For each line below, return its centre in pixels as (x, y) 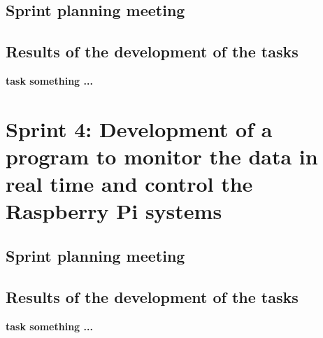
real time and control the (129, 184)
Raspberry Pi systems (114, 211)
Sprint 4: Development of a (139, 128)
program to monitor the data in (162, 156)
